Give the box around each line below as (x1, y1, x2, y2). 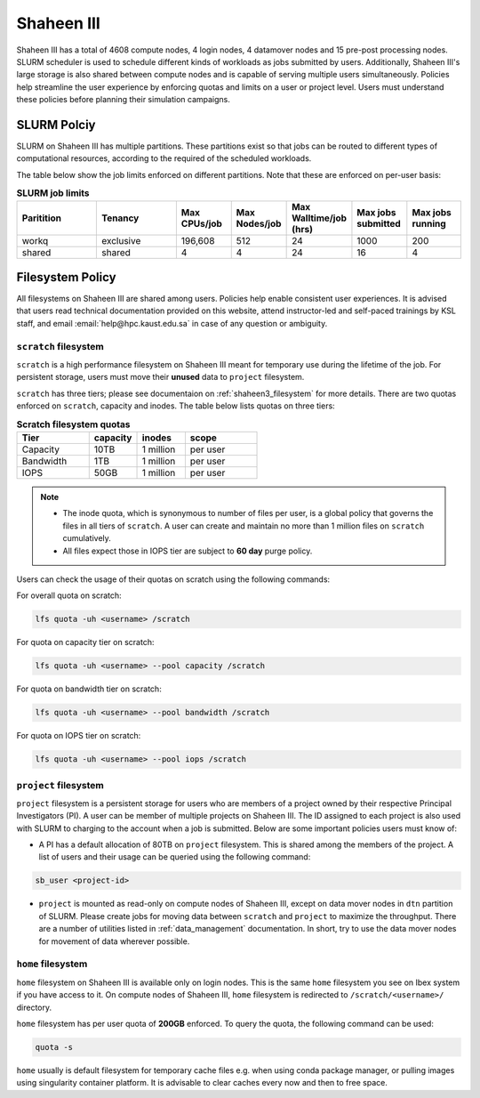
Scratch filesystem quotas (16, 418, 131, 431)
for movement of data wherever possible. (38, 935, 190, 947)
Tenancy (101, 212, 140, 224)
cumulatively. (62, 533, 111, 544)
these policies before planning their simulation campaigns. (16, 94, 230, 105)
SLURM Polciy (16, 117, 97, 133)
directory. (16, 1002, 52, 1013)
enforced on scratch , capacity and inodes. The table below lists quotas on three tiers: (16, 400, 335, 411)
